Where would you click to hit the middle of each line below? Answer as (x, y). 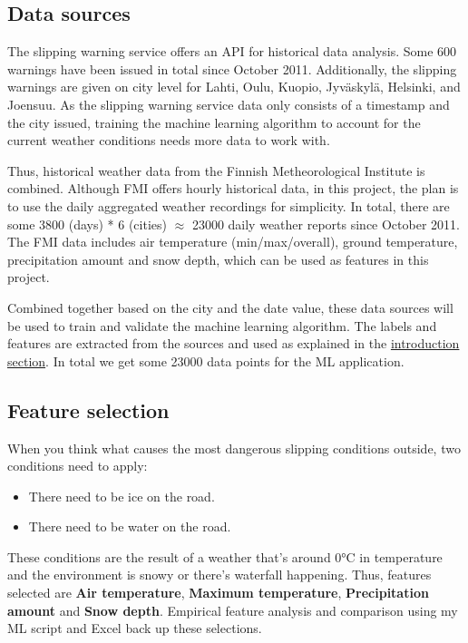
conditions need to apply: (78, 466)
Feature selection (88, 409)
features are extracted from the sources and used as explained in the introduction (234, 343)
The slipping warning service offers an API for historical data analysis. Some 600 (232, 51)
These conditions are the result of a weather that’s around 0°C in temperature (225, 556)
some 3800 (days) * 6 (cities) (87, 224)
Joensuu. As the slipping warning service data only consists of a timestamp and (229, 104)
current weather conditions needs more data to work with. (169, 140)
